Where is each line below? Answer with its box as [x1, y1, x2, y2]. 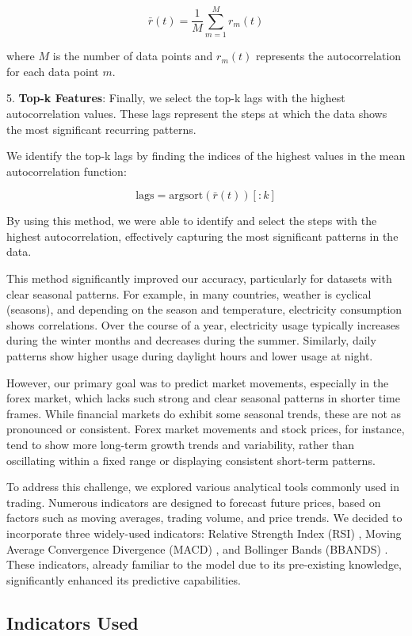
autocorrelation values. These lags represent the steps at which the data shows [6, 105, 387, 121]
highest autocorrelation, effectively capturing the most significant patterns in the [6, 227, 399, 244]
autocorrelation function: [6, 162, 127, 179]
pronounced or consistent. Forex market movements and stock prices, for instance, [6, 421, 405, 437]
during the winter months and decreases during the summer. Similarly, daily [6, 332, 376, 348]
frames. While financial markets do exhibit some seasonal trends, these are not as [6, 405, 402, 421]
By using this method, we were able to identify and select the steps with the [6, 212, 377, 229]
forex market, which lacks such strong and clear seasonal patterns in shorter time [6, 390, 400, 406]
